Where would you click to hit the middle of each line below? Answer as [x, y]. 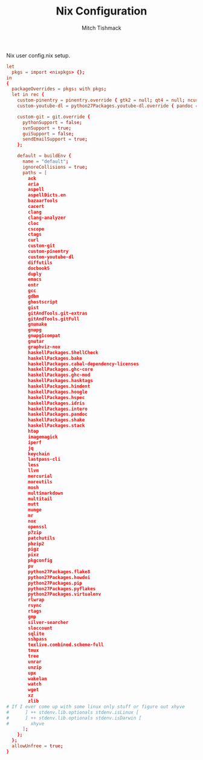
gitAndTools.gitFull [54, 319]
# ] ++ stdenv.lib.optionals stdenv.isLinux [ [72, 712]
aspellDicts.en [47, 195]
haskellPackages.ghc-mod [59, 375]
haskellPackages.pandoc [58, 414]
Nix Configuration [101, 11]
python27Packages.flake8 [59, 572]
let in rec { [28, 95]
